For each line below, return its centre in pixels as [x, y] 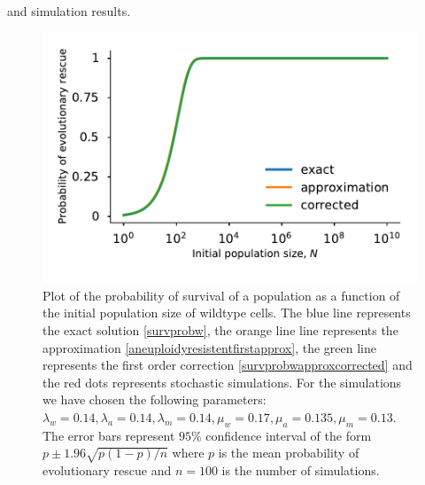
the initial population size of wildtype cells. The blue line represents [227, 313]
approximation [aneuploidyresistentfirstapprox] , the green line [209, 347]
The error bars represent [109, 435]
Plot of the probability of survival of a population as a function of [221, 295]
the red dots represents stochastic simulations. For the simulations [222, 382]
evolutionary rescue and [107, 470]
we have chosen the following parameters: [155, 399]
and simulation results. [69, 11]
